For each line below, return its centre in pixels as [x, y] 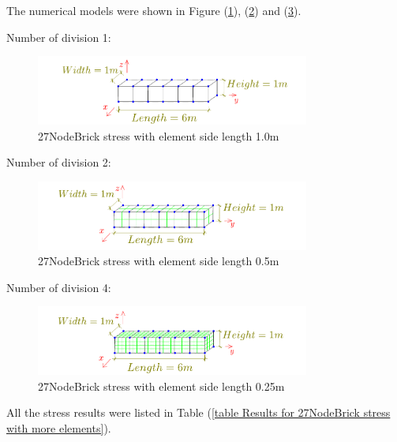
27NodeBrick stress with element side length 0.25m [161, 386]
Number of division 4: [59, 287]
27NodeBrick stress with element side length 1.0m [159, 135]
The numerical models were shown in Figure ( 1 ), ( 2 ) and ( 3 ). [154, 10]
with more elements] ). [59, 427]
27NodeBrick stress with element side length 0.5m [159, 261]
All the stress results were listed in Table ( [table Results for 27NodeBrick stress [198, 412]
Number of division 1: [59, 37]
